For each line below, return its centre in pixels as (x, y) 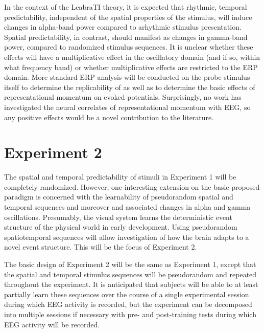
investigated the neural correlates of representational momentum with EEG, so (127, 107)
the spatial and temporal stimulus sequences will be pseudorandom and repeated (130, 274)
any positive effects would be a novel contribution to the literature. (109, 117)
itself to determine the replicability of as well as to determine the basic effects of (130, 87)
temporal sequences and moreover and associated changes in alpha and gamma (127, 207)
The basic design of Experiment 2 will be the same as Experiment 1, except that (130, 264)
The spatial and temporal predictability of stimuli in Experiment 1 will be (120, 177)
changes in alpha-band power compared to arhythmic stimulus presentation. (123, 27)
